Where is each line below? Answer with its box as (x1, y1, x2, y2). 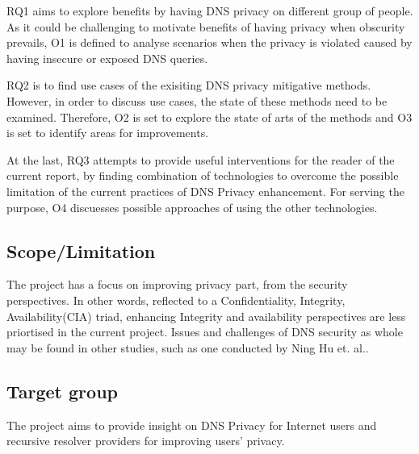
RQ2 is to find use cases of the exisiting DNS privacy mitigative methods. (6, 77, 371, 94)
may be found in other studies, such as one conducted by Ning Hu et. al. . (6, 339, 369, 356)
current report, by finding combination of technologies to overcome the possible (6, 167, 399, 184)
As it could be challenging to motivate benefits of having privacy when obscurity (6, 18, 405, 35)
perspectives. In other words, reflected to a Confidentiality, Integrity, (6, 291, 346, 308)
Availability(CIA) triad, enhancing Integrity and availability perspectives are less (6, 307, 406, 324)
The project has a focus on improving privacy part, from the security (6, 276, 348, 293)
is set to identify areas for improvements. (6, 124, 209, 141)
